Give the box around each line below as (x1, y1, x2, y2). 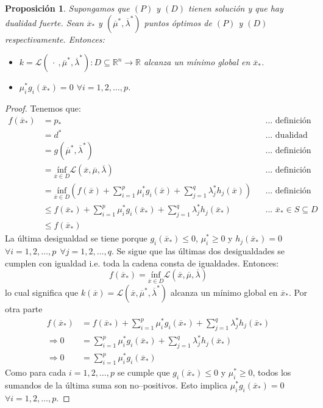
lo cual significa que (5, 285, 79, 298)
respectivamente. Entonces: (5, 32, 105, 45)
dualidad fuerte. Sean (5, 16, 84, 29)
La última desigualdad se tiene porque (5, 232, 147, 245)
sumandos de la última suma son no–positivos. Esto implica (5, 378, 228, 391)
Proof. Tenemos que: (5, 101, 81, 114)
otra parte (5, 302, 43, 315)
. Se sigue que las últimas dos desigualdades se (111, 244, 285, 257)
